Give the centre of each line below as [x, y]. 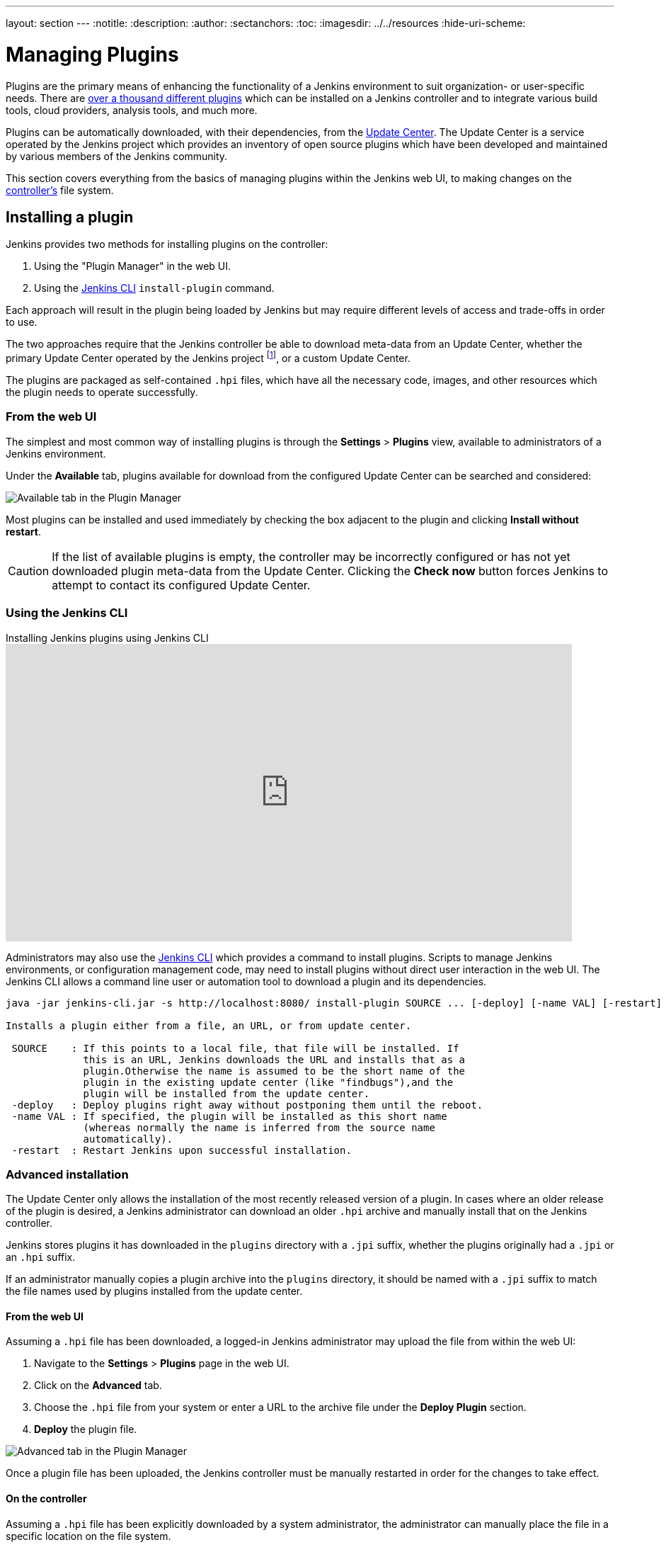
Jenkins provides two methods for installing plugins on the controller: [167, 244]
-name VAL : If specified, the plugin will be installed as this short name [229, 1116]
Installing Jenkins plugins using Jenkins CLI [107, 637]
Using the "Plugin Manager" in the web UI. [133, 266]
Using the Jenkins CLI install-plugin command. [154, 288]
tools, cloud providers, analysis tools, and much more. [132, 110]
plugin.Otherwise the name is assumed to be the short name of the [274, 1071]
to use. [22, 322]
